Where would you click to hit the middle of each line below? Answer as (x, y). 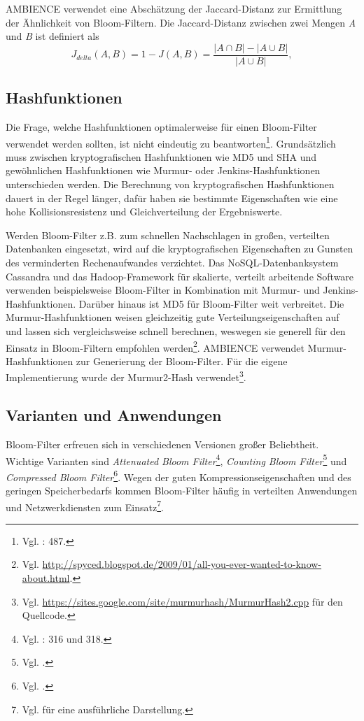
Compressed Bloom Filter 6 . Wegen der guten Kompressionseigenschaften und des (178, 476)
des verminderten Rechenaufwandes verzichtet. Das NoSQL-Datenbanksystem (172, 263)
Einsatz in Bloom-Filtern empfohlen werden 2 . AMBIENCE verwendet (155, 346)
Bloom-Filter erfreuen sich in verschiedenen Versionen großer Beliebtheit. (162, 444)
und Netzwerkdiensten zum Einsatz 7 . (85, 506)
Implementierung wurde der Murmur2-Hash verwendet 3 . (126, 376)
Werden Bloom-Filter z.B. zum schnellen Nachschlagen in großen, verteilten (168, 235)
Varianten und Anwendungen (114, 415)
